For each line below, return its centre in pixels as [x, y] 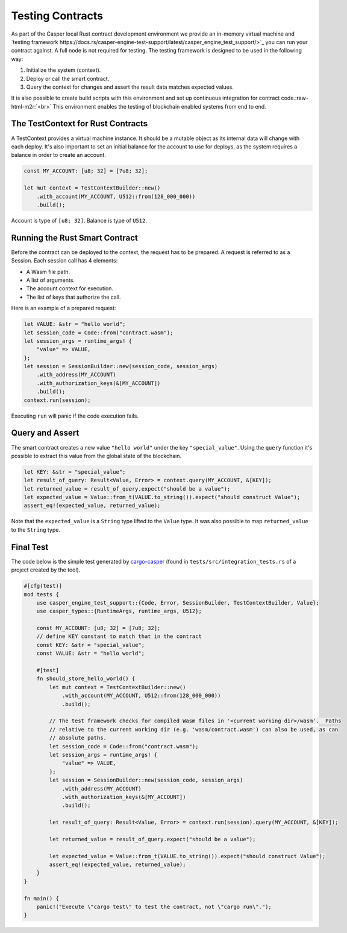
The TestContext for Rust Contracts [80, 124]
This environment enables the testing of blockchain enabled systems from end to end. [159, 106]
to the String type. [36, 530]
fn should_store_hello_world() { [86, 679]
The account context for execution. [70, 288]
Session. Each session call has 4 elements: [64, 261]
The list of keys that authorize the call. [73, 297]
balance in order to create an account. [59, 155]
